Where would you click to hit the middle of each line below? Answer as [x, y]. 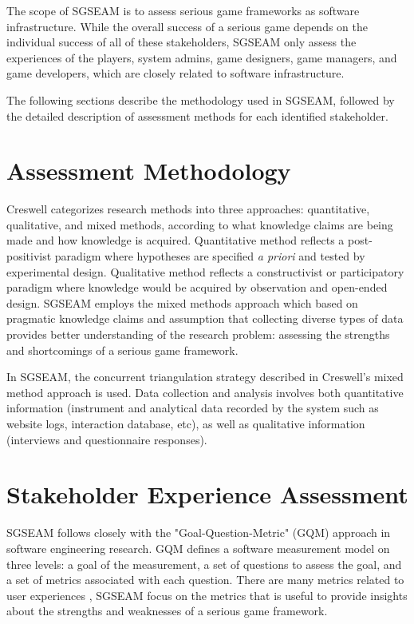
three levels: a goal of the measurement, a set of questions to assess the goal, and [204, 564]
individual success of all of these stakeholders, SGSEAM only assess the [181, 42]
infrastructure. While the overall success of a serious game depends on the [187, 26]
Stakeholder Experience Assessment [207, 494]
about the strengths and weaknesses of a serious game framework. [167, 611]
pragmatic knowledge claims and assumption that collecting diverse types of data [205, 318]
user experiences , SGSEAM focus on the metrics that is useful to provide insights [207, 595]
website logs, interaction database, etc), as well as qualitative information [186, 423]
